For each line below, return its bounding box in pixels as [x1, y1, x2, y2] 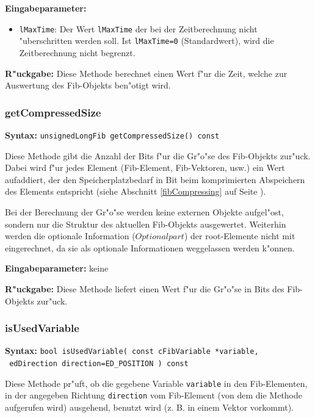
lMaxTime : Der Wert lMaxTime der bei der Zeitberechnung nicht [19, 22, 258, 35]
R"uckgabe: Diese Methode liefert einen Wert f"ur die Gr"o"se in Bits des [5, 282, 284, 295]
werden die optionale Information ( [5, 229, 136, 242]
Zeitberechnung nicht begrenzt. [19, 46, 136, 59]
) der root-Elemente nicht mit [184, 229, 295, 242]
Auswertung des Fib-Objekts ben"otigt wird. [5, 79, 171, 92]
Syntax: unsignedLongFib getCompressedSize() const [5, 128, 220, 141]
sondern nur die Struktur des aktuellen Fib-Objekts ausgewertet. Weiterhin [5, 217, 286, 230]
